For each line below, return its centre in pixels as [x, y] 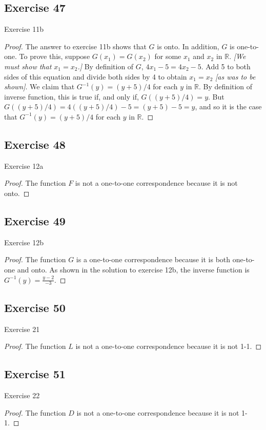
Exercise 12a [24, 165]
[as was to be [236, 76]
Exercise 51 [35, 374]
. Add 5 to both [226, 66]
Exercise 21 [22, 329]
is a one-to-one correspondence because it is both [153, 259]
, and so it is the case [228, 106]
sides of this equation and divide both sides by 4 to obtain [96, 76]
